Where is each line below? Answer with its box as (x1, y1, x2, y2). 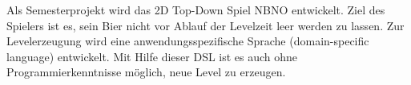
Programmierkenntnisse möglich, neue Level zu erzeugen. (6, 64, 286, 80)
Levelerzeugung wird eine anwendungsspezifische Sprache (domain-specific (6, 33, 369, 49)
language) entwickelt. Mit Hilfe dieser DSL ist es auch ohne (6, 48, 298, 64)
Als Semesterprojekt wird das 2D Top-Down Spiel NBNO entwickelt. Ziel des (6, 2, 385, 17)
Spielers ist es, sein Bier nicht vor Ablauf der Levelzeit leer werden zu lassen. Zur (6, 17, 405, 33)
